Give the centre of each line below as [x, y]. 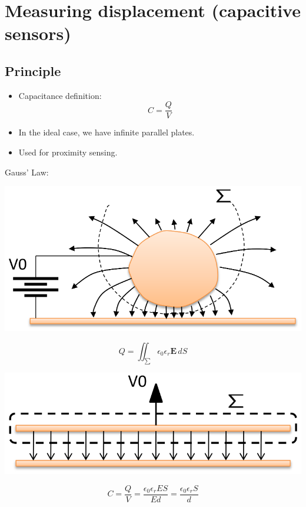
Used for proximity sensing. [68, 152]
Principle [33, 70]
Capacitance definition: [60, 95]
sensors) [38, 33]
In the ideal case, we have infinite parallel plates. [107, 132]
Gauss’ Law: [27, 172]
